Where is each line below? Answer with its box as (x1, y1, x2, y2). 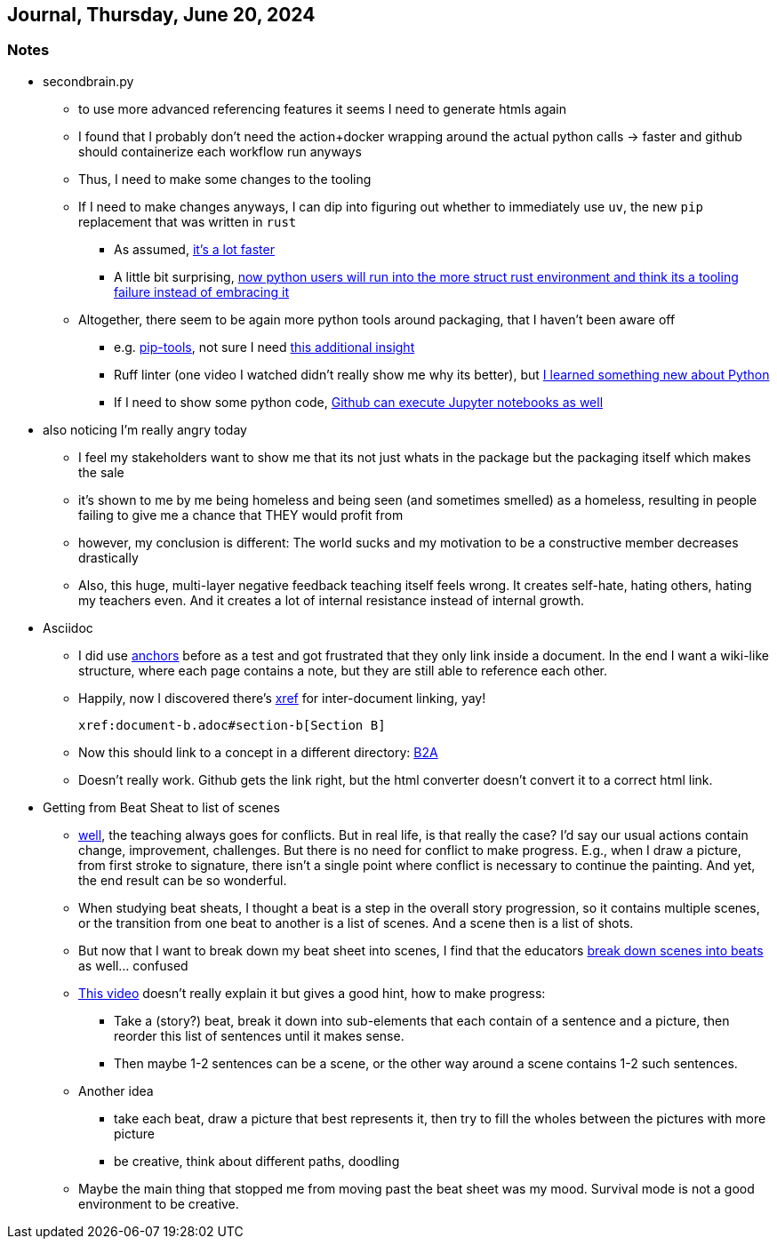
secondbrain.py (43, 73, 134, 89)
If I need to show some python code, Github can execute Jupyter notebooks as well (114, 394, 604, 410)
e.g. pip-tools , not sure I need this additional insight (114, 339, 415, 355)
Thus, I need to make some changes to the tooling (78, 171, 372, 187)
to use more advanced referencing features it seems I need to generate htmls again (78, 100, 567, 116)
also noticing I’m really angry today (43, 421, 247, 437)
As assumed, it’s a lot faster (114, 241, 275, 257)
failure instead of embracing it (114, 284, 289, 300)
